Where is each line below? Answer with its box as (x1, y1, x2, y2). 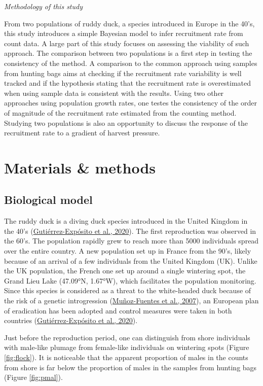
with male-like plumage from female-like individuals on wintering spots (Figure (4, 342, 249, 353)
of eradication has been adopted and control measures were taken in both (4, 305, 232, 315)
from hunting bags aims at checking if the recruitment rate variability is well (4, 67, 242, 78)
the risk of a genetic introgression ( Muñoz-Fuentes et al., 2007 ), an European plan (4, 295, 259, 306)
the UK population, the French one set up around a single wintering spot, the (4, 265, 246, 276)
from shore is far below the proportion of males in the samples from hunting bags (4, 362, 257, 372)
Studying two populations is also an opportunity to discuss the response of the (4, 117, 248, 128)
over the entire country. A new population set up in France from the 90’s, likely (4, 245, 251, 256)
